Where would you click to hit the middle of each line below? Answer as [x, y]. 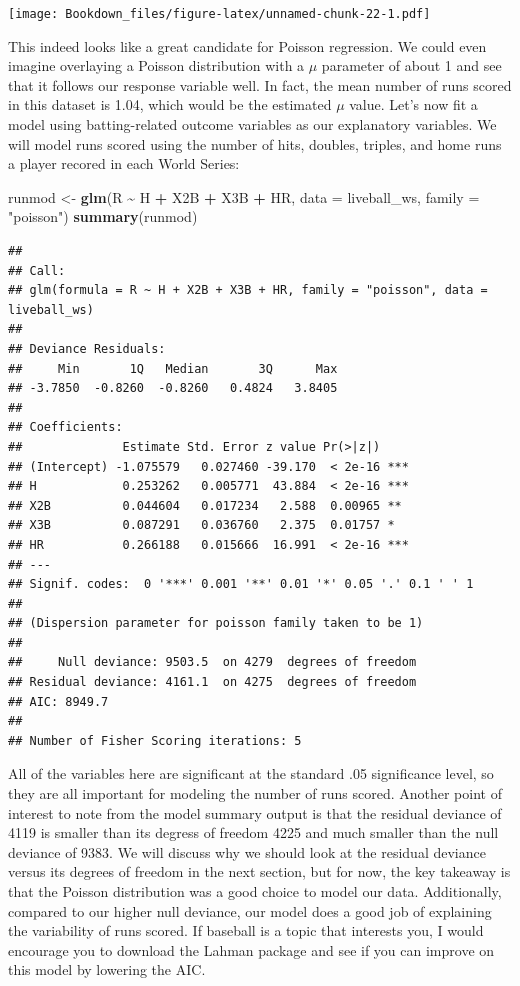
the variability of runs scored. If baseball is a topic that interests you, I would [246, 930]
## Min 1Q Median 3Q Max [173, 368]
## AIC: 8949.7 [58, 701]
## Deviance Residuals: [87, 348]
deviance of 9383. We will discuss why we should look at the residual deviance [247, 851]
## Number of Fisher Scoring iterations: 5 [155, 740]
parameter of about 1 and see [411, 65]
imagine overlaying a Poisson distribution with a [156, 65]
